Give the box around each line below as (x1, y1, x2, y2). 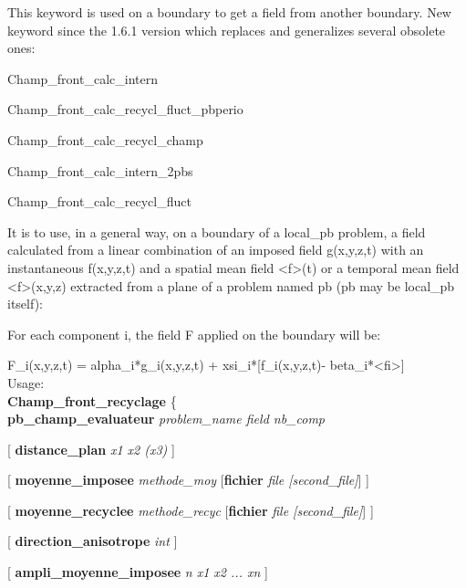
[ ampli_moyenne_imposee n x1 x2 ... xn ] (7, 562, 268, 582)
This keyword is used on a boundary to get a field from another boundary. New (7, 3, 451, 21)
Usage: (7, 373, 45, 392)
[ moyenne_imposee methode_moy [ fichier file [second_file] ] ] (7, 470, 370, 489)
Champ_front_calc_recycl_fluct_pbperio (7, 100, 243, 119)
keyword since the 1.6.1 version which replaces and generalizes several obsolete (7, 20, 446, 39)
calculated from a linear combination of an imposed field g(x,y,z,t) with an (7, 240, 424, 259)
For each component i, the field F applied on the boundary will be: (7, 324, 381, 343)
